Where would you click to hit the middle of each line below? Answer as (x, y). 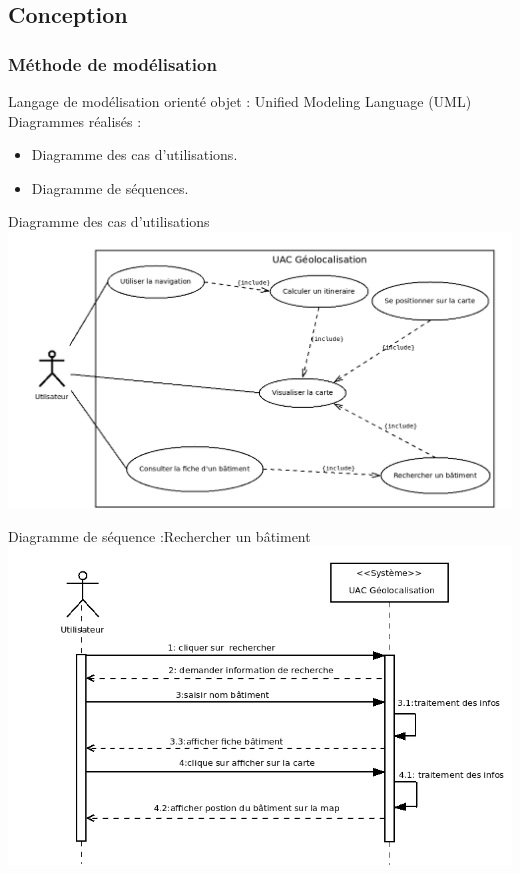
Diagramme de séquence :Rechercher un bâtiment (159, 535)
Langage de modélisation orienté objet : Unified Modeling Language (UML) (240, 101)
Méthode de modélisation (112, 63)
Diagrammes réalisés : (75, 120)
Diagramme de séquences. (110, 187)
